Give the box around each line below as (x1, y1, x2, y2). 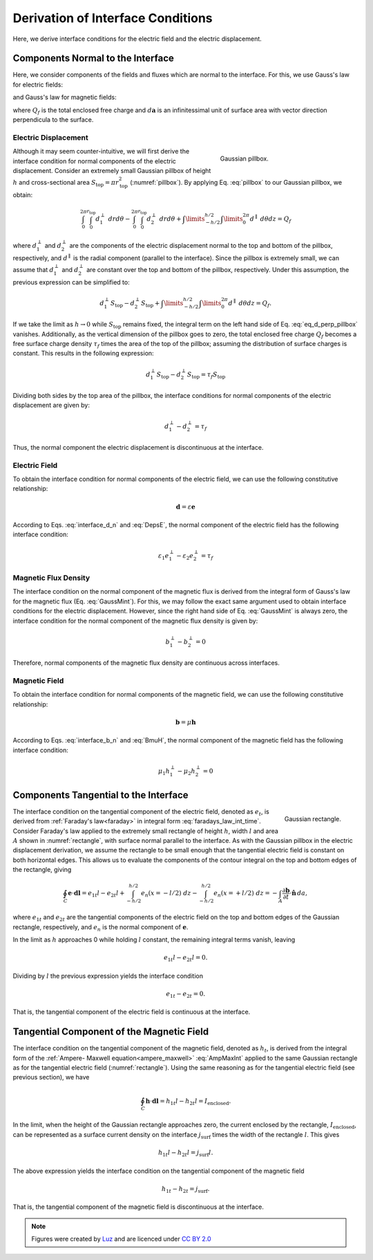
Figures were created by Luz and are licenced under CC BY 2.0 (31, 1235, 211, 1243)
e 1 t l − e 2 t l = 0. (163, 953, 208, 963)
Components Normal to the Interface (12, 53, 174, 64)
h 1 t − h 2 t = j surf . (161, 1185, 210, 1194)
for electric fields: (12, 80, 64, 89)
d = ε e (175, 502, 196, 511)
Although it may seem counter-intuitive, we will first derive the (12, 147, 190, 156)
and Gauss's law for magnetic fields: (12, 93, 117, 102)
